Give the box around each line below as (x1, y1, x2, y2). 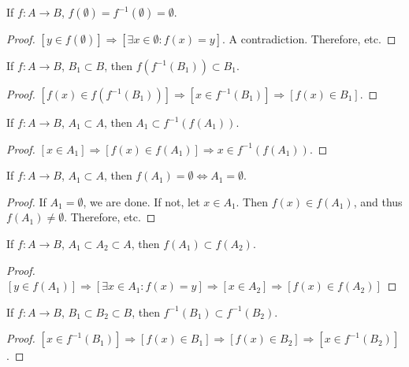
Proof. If (6, 193, 46, 209)
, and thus (353, 193, 403, 209)
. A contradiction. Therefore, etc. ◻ (221, 31, 396, 46)
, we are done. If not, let (83, 193, 200, 209)
